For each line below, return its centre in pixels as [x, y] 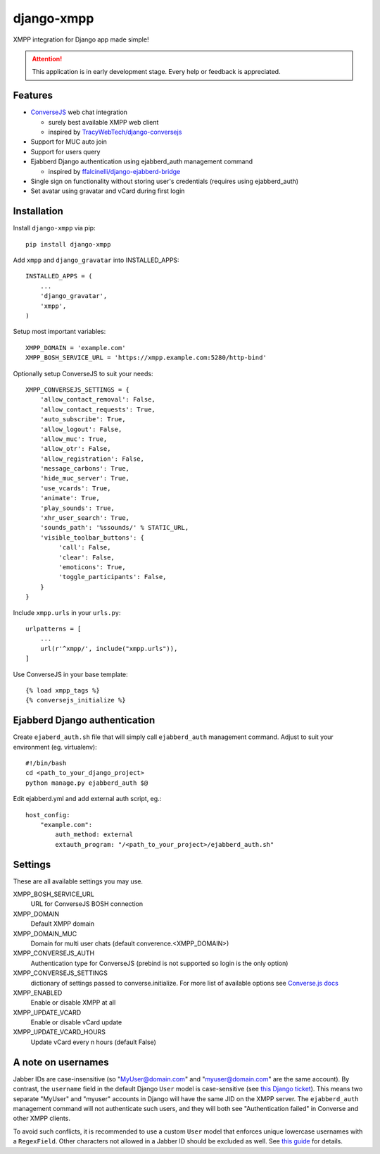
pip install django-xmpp [68, 244]
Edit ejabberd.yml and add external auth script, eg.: [87, 799]
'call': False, [85, 547]
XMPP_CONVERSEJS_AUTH [54, 953]
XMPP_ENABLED [38, 993]
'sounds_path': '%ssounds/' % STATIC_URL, [114, 528]
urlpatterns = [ [53, 628]
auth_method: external [94, 835]
